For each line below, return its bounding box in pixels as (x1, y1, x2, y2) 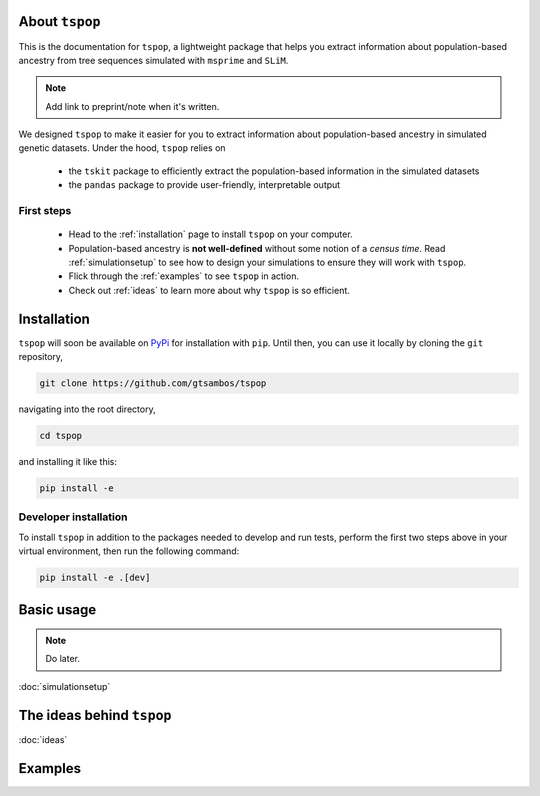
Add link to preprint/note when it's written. (45, 100, 220, 112)
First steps (18, 204, 72, 218)
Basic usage (18, 601, 97, 618)
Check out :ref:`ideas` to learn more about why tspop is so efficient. (68, 284, 350, 296)
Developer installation (18, 510, 128, 524)
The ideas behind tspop (18, 706, 172, 724)
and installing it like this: (18, 456, 118, 467)
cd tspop (39, 430, 83, 442)
